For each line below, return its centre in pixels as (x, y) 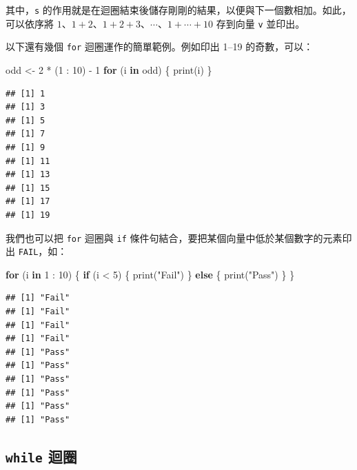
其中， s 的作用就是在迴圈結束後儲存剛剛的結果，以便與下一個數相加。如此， (178, 10)
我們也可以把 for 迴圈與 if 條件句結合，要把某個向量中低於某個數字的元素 (174, 237)
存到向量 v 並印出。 (261, 23)
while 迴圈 (41, 456)
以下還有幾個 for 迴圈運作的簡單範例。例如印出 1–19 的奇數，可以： (160, 47)
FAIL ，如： (43, 251)
